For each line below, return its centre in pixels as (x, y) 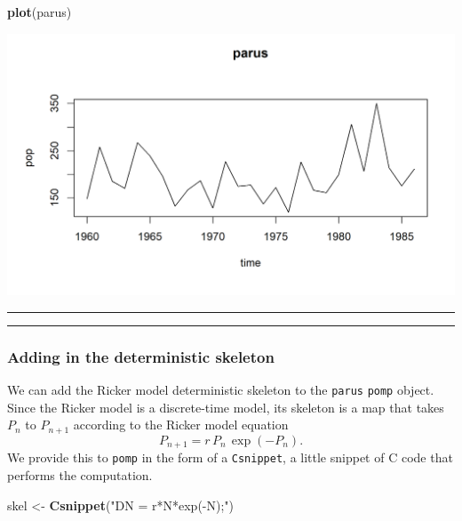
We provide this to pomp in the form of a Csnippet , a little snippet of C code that (230, 457)
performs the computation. (80, 475)
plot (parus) (40, 12)
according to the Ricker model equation (181, 425)
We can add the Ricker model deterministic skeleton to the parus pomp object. (221, 390)
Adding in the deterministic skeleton (141, 356)
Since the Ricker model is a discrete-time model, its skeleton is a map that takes (226, 407)
